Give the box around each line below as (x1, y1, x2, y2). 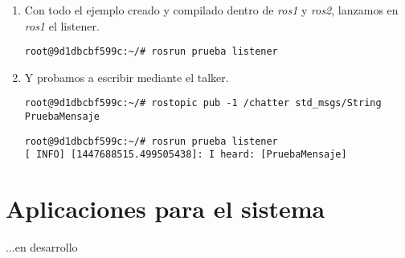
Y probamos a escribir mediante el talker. (24, 68, 229, 85)
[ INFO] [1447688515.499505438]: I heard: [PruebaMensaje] (24, 149, 347, 161)
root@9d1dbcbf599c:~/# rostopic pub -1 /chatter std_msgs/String (24, 97, 382, 109)
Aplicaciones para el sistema (6, 192, 325, 225)
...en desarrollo (6, 239, 78, 256)
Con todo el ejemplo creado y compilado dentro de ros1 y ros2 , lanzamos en (24, 2, 399, 18)
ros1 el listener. (24, 17, 100, 34)
